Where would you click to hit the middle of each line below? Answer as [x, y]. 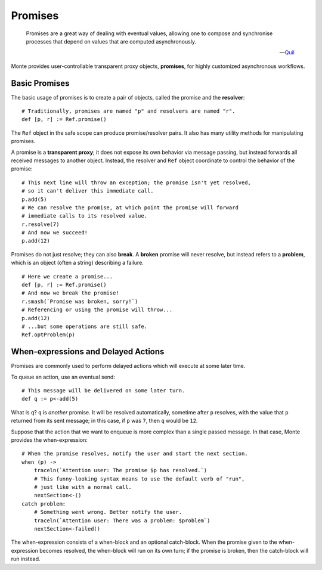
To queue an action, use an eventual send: [63, 377]
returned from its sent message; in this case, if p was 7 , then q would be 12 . [104, 421]
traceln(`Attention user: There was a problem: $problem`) [122, 521]
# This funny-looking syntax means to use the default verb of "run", [139, 479]
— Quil [287, 52]
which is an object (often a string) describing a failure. [78, 263]
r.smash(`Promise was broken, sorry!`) [80, 301]
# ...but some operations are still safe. [85, 326]
